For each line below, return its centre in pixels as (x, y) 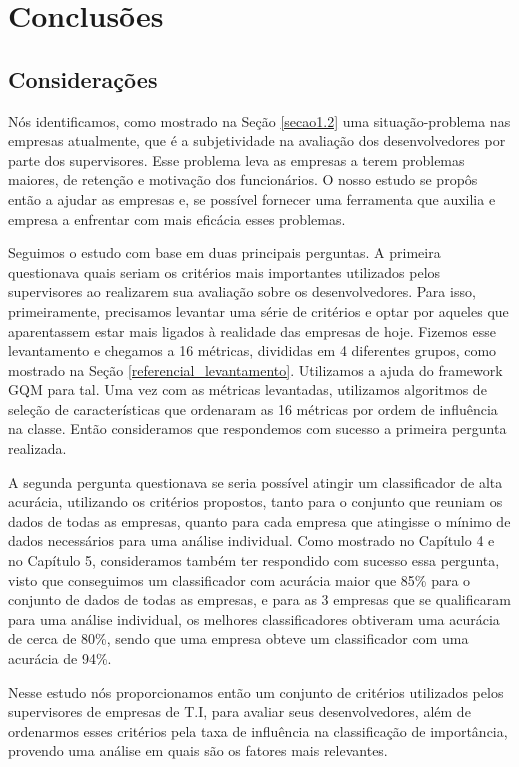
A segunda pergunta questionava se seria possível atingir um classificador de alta (255, 481)
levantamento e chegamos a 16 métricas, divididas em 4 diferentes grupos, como (252, 350)
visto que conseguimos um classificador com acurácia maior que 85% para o (239, 579)
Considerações (83, 78)
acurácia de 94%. (60, 658)
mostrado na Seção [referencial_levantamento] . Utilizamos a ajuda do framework (255, 369)
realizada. (37, 448)
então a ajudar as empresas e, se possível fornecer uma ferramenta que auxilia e (252, 198)
